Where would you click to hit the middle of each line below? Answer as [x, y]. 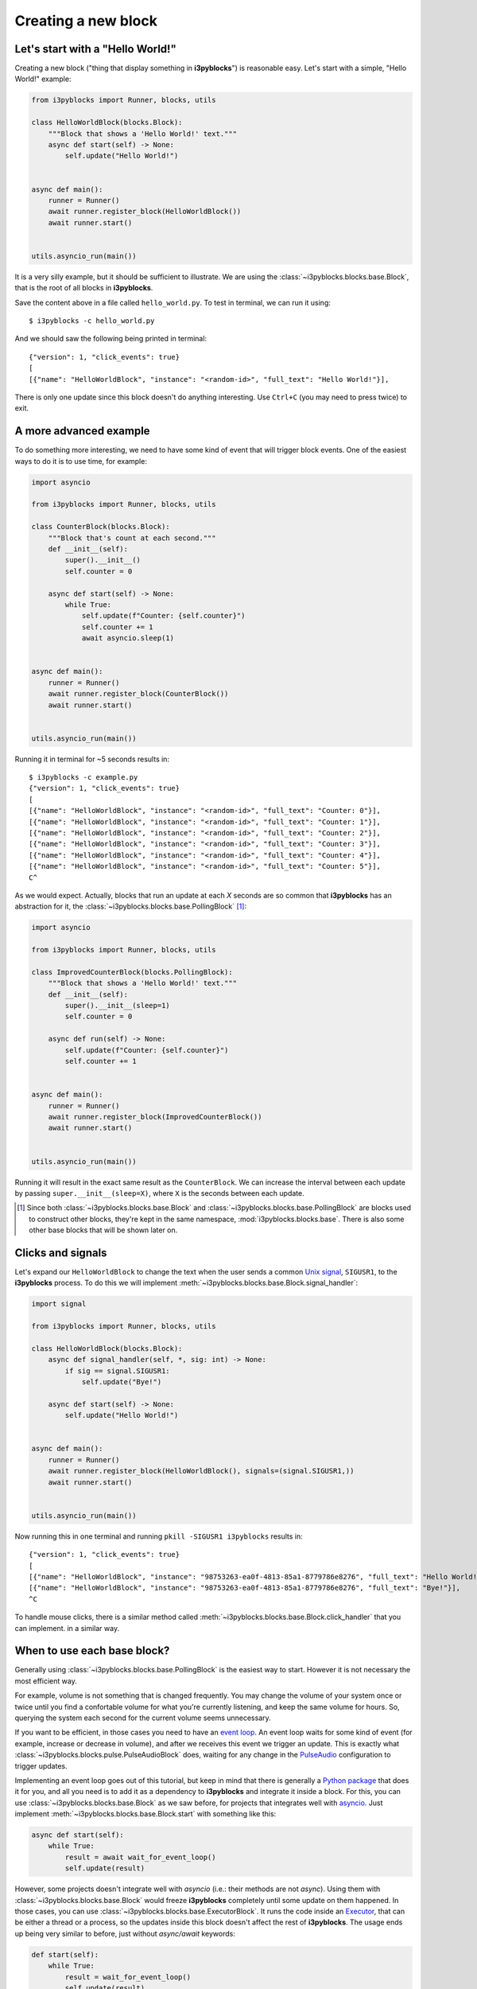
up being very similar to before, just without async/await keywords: [125, 1933]
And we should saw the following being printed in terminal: [111, 339]
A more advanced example [82, 431]
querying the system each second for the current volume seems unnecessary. [143, 1718]
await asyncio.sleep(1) [128, 638]
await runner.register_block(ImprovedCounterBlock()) [155, 1117]
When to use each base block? [92, 1651]
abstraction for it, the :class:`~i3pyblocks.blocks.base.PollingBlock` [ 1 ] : [130, 906]
